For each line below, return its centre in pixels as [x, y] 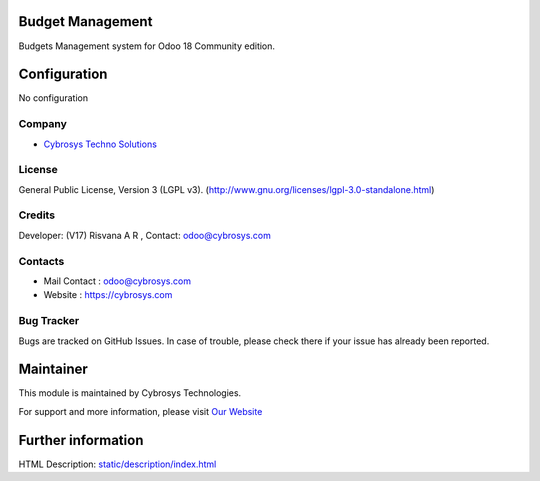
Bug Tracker [49, 321]
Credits [36, 215]
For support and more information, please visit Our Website [140, 411]
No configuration [53, 98]
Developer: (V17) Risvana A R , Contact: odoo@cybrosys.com [145, 235]
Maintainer [53, 369]
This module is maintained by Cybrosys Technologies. [130, 393]
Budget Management [85, 21]
